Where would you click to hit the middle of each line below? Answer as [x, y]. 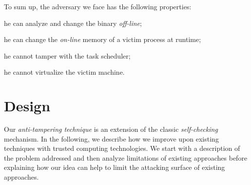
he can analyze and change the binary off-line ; [73, 23]
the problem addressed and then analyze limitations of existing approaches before [126, 157]
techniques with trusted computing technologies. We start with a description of [122, 148]
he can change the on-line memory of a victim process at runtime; [103, 39]
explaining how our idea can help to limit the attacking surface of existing [115, 167]
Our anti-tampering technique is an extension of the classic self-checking [111, 129]
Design [27, 106]
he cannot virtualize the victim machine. [64, 72]
